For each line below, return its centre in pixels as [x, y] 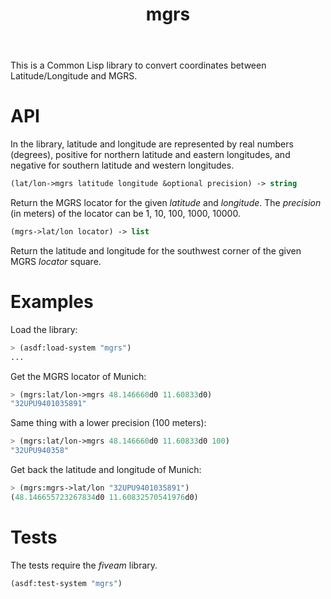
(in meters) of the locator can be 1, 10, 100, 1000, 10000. [125, 213]
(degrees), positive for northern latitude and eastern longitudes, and [150, 155]
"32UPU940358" [40, 451]
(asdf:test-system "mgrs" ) [66, 583]
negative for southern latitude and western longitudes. [122, 165]
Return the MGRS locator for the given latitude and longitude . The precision [166, 202]
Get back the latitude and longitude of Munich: [106, 470]
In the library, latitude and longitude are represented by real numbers [152, 144]
